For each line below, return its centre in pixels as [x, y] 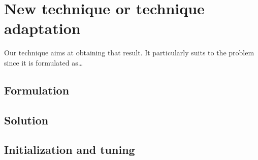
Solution [26, 120]
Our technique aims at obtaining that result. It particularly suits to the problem [129, 53]
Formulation [37, 90]
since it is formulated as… [44, 62]
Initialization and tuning [70, 150]
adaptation [42, 28]
